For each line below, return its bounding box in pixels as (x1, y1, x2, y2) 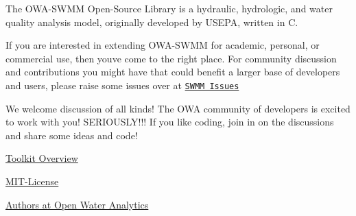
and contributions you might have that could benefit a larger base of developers (5, 64, 340, 79)
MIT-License (5, 174, 59, 188)
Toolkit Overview (5, 151, 78, 165)
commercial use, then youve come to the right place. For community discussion (5, 51, 337, 65)
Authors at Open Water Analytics (5, 197, 149, 211)
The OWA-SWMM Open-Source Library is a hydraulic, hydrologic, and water (5, 1, 333, 15)
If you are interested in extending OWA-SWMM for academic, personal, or (5, 38, 320, 52)
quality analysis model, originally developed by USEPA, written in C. (5, 14, 298, 29)
